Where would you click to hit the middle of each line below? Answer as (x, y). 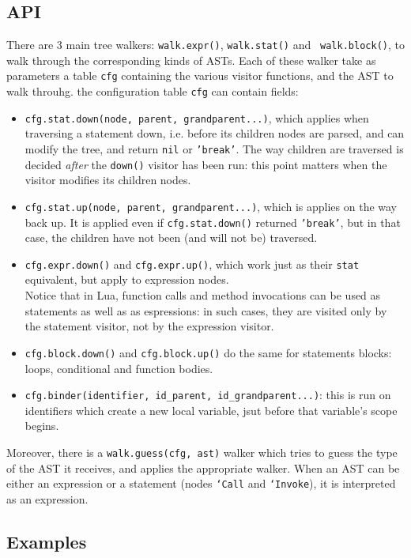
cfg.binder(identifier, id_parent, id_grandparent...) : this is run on (208, 395)
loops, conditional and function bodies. (119, 368)
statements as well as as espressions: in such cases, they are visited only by (206, 310)
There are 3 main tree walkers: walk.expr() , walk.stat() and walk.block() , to (205, 45)
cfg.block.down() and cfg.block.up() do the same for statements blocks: (208, 352)
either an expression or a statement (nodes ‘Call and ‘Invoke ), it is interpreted (201, 483)
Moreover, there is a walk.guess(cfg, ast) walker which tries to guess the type (202, 452)
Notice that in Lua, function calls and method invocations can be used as (203, 295)
